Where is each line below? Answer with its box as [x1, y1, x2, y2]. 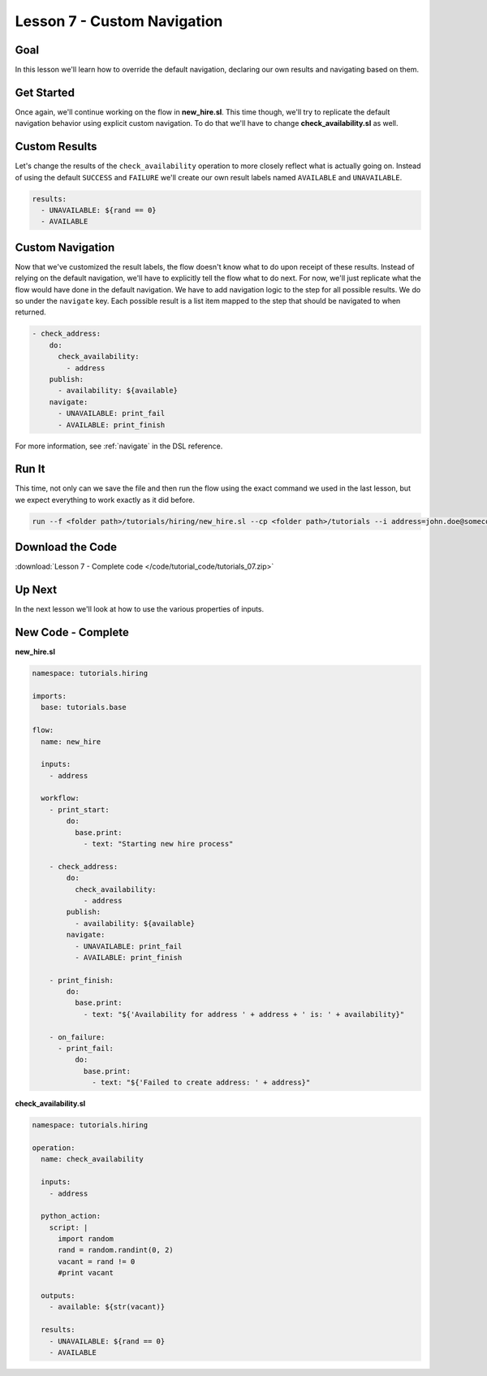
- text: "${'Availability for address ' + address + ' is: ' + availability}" [83, 1010, 405, 1019]
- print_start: [49, 805, 110, 814]
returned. [15, 307, 46, 317]
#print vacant [58, 1268, 114, 1278]
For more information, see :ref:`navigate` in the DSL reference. [15, 441, 223, 451]
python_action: [41, 1211, 101, 1221]
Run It [15, 462, 45, 476]
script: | [49, 1222, 88, 1232]
